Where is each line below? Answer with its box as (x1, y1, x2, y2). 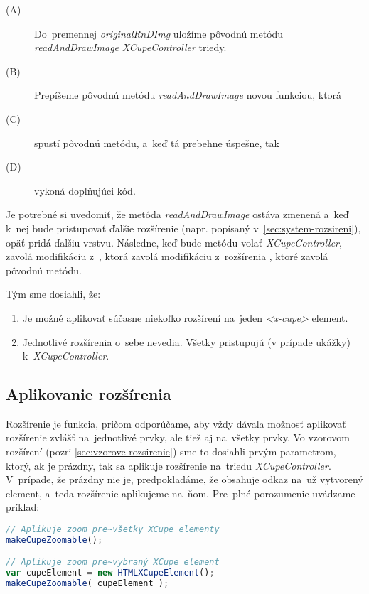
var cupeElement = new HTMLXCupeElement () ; (6, 568, 215, 578)
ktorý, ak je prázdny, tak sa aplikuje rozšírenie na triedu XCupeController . (6, 458, 331, 472)
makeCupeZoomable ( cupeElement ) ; (6, 578, 169, 589)
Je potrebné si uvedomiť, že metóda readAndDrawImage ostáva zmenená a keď (6, 207, 349, 222)
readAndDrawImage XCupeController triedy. (34, 40, 227, 55)
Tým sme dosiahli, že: (6, 286, 101, 301)
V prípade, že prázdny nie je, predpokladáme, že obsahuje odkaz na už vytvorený (6, 472, 363, 487)
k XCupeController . (22, 348, 109, 363)
